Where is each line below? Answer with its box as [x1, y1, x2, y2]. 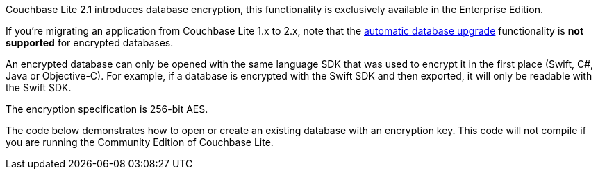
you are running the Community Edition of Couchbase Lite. [6, 136, 274, 148]
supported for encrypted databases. [6, 37, 174, 48]
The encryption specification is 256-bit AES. [6, 103, 208, 115]
